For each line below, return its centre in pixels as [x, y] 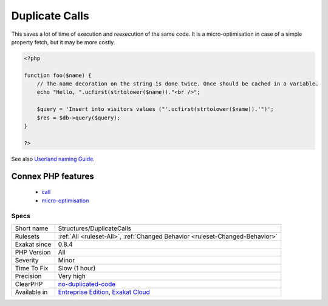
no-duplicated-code [87, 284]
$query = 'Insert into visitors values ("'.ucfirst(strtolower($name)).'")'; [155, 109]
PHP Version [33, 252]
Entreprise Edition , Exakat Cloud [104, 292]
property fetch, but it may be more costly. [63, 42]
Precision [28, 276]
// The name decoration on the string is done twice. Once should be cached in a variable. [178, 84]
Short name [32, 228]
